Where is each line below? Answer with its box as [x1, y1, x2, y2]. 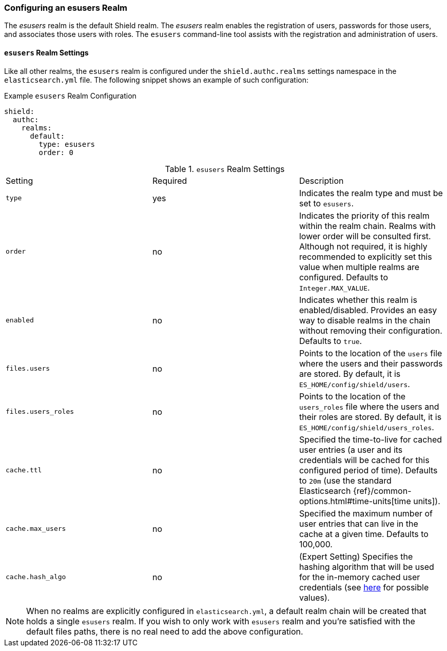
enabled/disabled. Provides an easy [299, 304, 437, 315]
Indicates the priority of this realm [299, 210, 430, 221]
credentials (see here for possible [299, 582, 429, 592]
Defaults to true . [299, 335, 362, 346]
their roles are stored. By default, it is [299, 411, 442, 422]
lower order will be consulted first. [299, 231, 431, 241]
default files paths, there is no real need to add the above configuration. [26, 626, 303, 637]
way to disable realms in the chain [299, 315, 431, 325]
